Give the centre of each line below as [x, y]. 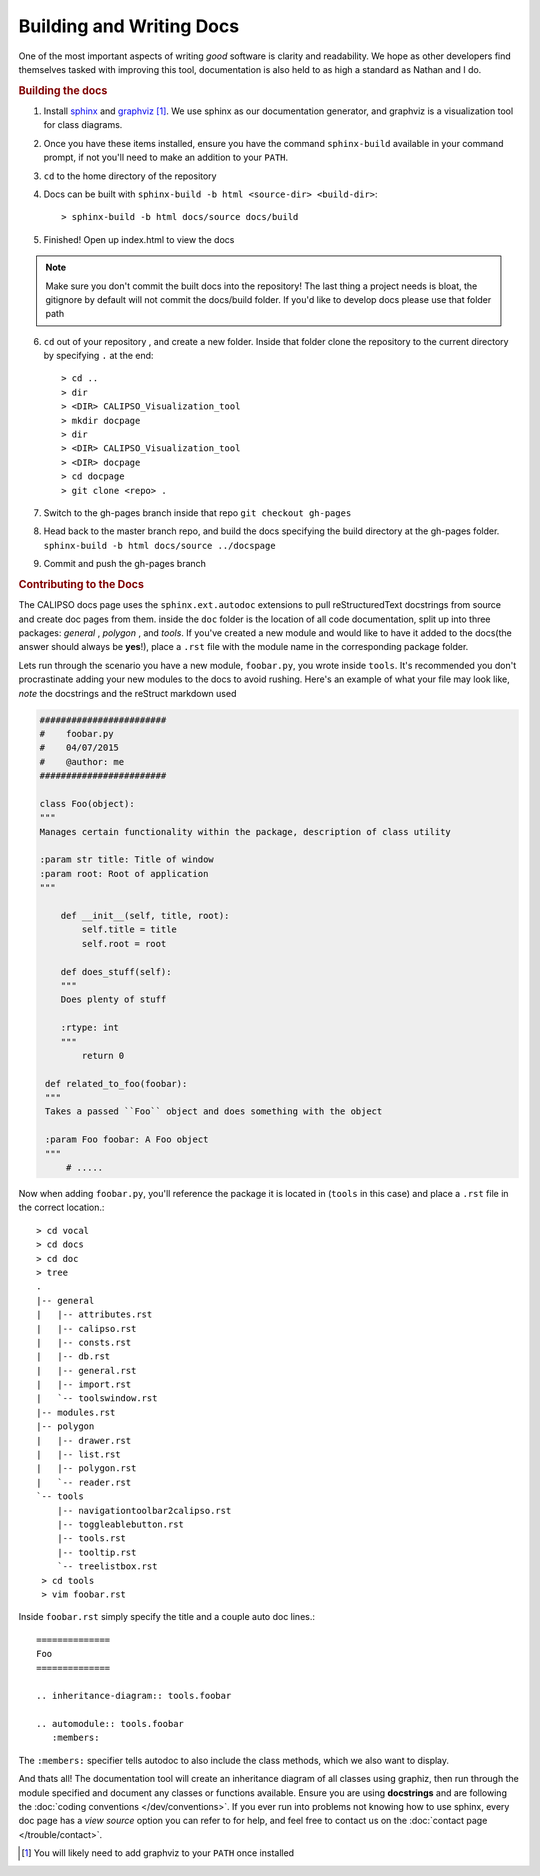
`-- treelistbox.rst [107, 1566]
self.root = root [124, 943]
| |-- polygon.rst [86, 1468]
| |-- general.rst [86, 1370]
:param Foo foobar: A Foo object [127, 1139]
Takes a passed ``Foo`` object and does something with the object [214, 1111]
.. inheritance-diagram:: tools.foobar [134, 1696]
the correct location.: [61, 1207]
